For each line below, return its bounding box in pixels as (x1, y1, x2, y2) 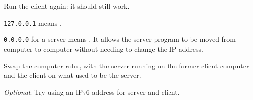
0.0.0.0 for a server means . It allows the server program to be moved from (4, 34, 236, 44)
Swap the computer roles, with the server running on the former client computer (4, 60, 249, 70)
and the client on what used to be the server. (4, 70, 141, 80)
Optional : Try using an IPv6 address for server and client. (4, 86, 180, 97)
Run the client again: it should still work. (4, 1, 130, 11)
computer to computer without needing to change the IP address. (4, 43, 204, 54)
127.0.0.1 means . (4, 17, 62, 28)
